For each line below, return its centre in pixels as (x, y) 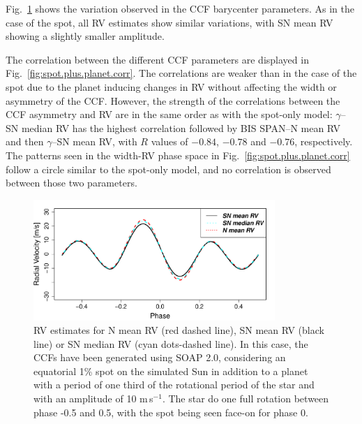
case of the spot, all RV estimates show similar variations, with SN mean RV (169, 22)
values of (169, 141)
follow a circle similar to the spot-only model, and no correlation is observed (168, 169)
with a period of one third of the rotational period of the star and (174, 385)
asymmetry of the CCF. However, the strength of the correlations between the (173, 100)
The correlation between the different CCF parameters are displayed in (157, 59)
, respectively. (324, 141)
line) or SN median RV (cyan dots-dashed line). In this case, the (171, 343)
